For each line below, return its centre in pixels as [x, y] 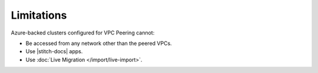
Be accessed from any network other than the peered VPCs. [99, 43]
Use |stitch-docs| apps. [54, 51]
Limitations [39, 15]
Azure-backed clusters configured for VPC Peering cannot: [83, 33]
